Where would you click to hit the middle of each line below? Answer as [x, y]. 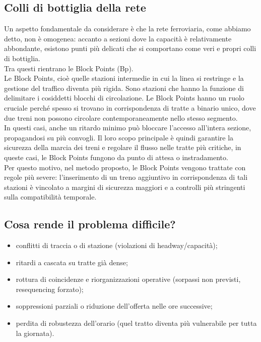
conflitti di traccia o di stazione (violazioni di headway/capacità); [117, 245]
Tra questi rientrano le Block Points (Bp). [69, 68]
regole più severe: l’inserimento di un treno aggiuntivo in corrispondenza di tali [126, 177]
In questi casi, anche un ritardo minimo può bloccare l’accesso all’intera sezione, [128, 128]
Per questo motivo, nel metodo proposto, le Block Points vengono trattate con [125, 167]
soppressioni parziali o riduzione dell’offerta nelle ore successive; [114, 306]
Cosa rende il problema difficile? [90, 224]
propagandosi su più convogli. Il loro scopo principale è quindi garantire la [119, 137]
